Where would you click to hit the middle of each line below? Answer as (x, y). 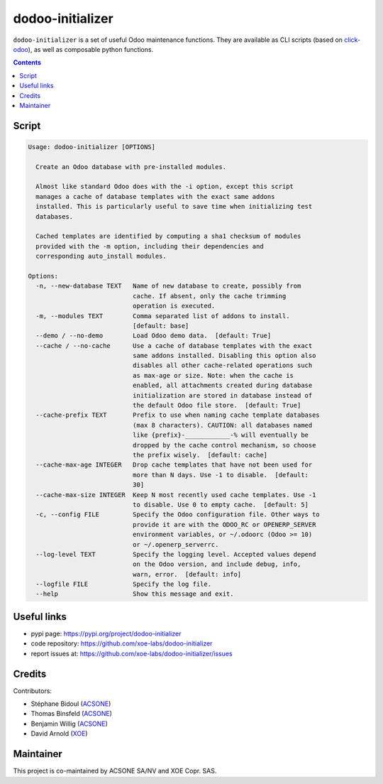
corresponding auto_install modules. (101, 256)
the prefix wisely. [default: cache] (200, 455)
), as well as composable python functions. (91, 49)
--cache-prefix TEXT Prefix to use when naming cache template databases (178, 415)
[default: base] (161, 326)
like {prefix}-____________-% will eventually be (220, 435)
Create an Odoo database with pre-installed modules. (131, 167)
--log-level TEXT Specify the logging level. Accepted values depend (176, 554)
